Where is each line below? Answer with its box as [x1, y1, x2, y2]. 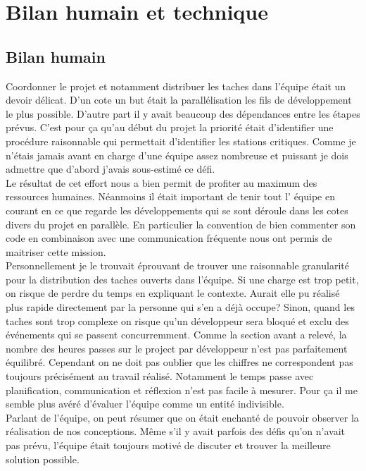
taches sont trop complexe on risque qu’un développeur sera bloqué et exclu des [6, 313, 349, 328]
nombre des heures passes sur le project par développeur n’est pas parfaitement [6, 341, 348, 355]
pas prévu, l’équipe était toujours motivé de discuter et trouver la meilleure [6, 438, 331, 453]
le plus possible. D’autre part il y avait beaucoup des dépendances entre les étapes [6, 106, 360, 121]
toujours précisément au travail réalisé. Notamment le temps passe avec [6, 369, 314, 384]
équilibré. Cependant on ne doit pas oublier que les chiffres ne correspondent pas [6, 355, 353, 369]
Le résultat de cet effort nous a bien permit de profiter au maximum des [6, 175, 317, 190]
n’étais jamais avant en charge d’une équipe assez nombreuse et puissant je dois [6, 147, 348, 162]
